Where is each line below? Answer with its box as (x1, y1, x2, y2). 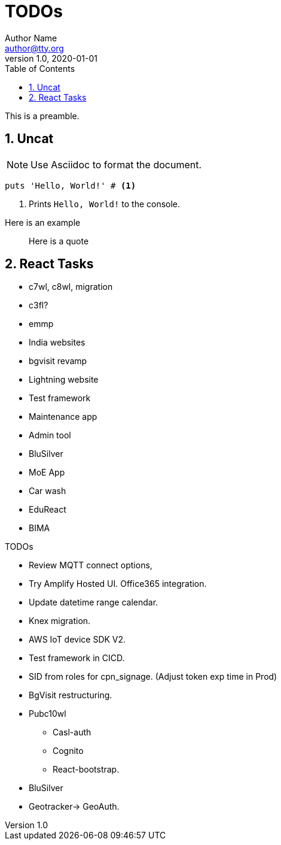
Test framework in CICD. (29, 653, 125, 664)
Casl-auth (53, 727, 91, 738)
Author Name (5, 32, 57, 43)
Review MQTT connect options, (29, 560, 152, 571)
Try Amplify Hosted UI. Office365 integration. (29, 579, 207, 589)
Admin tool (29, 430, 71, 441)
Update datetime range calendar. (29, 597, 158, 608)
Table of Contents (5, 63, 75, 74)
